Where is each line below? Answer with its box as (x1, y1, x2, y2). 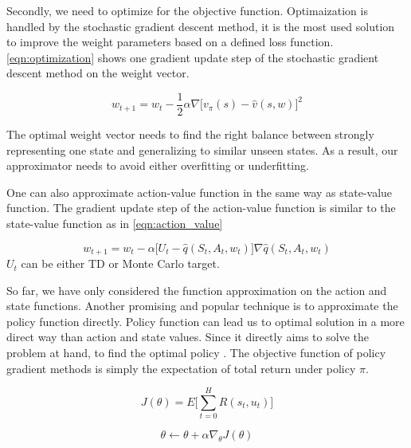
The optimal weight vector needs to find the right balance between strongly (6, 126, 374, 143)
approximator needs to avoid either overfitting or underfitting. (6, 157, 309, 174)
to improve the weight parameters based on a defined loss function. (6, 33, 334, 50)
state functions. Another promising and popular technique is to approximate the (6, 297, 398, 314)
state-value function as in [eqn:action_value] (6, 215, 223, 231)
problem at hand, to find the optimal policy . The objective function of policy (6, 344, 386, 361)
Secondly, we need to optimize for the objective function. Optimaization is (6, 2, 368, 18)
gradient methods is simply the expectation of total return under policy (6, 360, 356, 376)
